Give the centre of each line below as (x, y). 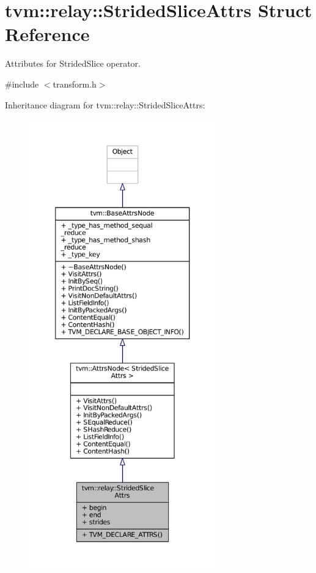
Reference (47, 34)
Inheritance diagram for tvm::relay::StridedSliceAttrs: (105, 104)
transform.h (75, 84)
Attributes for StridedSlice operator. (73, 63)
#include (22, 84)
